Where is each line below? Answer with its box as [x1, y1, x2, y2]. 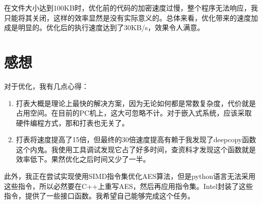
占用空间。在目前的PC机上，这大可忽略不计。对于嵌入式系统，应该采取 [16, 108, 252, 118]
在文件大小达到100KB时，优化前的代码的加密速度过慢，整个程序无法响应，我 [4, 3, 258, 13]
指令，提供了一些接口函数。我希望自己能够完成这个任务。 [4, 190, 194, 201]
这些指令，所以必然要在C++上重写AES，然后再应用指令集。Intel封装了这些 [4, 180, 253, 191]
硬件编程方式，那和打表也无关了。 [16, 117, 129, 128]
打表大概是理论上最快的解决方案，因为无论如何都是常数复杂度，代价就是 [16, 97, 256, 108]
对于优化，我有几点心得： [4, 80, 89, 91]
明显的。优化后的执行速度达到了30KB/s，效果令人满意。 [18, 22, 205, 33]
